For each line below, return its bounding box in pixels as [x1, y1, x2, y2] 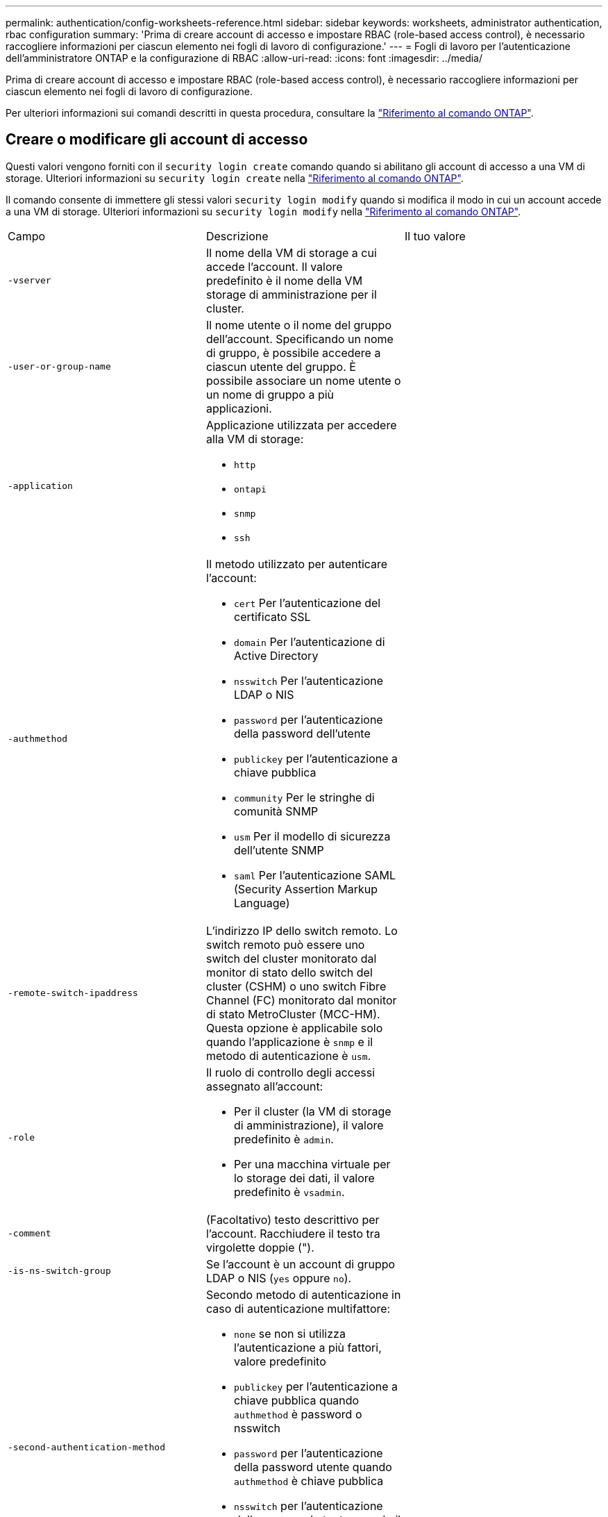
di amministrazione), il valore [233, 1118, 384, 1132]
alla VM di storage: [205, 431, 304, 446]
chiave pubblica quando [233, 1393, 360, 1407]
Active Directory [233, 648, 319, 663]
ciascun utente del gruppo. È [205, 359, 356, 374]
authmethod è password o [233, 1407, 362, 1421]
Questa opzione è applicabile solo [205, 1020, 383, 1035]
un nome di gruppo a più [205, 387, 335, 401]
